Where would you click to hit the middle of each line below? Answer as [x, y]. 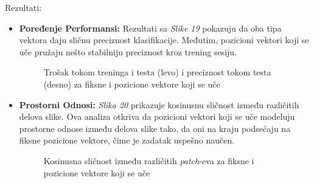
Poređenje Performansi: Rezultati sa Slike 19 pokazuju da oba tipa [150, 28]
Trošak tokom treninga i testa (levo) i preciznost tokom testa [157, 72]
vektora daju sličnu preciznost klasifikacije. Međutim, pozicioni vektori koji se [164, 40]
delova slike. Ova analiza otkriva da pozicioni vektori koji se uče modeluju [157, 116]
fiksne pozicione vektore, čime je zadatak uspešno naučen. [127, 140]
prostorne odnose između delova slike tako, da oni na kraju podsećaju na [155, 128]
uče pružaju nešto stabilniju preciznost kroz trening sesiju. [128, 51]
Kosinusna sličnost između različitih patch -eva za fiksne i [149, 160]
